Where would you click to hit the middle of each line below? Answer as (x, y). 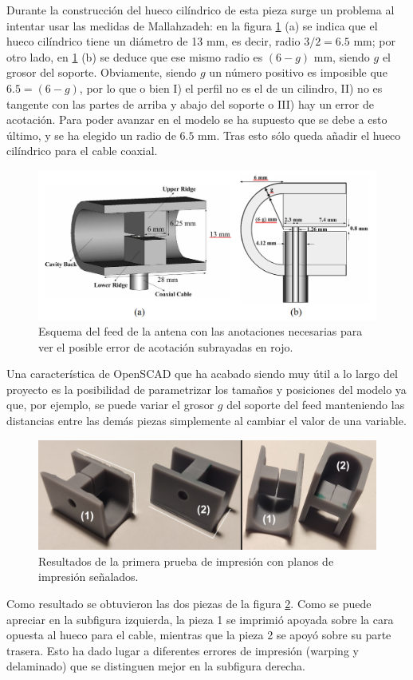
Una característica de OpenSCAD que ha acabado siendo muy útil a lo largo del (202, 374)
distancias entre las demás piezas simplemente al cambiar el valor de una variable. (206, 421)
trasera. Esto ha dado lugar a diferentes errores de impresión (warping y (183, 650)
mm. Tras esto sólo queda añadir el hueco (299, 135)
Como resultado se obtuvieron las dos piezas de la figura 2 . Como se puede (189, 603)
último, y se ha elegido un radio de (91, 135)
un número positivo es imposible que (298, 72)
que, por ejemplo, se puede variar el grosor (110, 405)
